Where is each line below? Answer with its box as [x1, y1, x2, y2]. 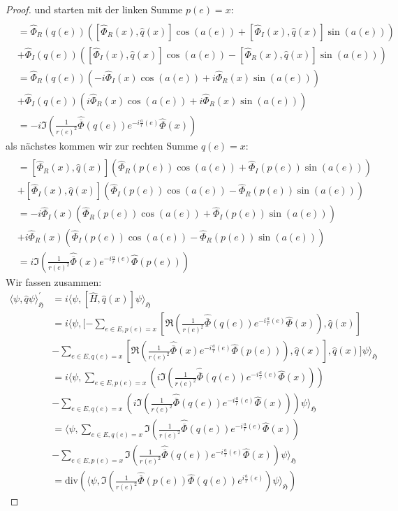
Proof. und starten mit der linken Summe [6, 2, 183, 16]
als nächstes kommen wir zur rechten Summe [6, 138, 198, 152]
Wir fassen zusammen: [6, 274, 102, 289]
